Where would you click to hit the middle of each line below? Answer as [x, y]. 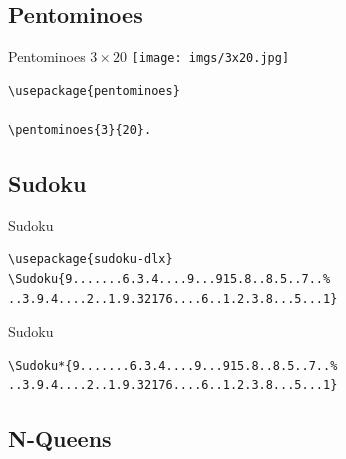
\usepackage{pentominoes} [94, 90]
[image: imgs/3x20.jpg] [210, 58]
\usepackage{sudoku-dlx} [90, 259]
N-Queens [60, 438]
